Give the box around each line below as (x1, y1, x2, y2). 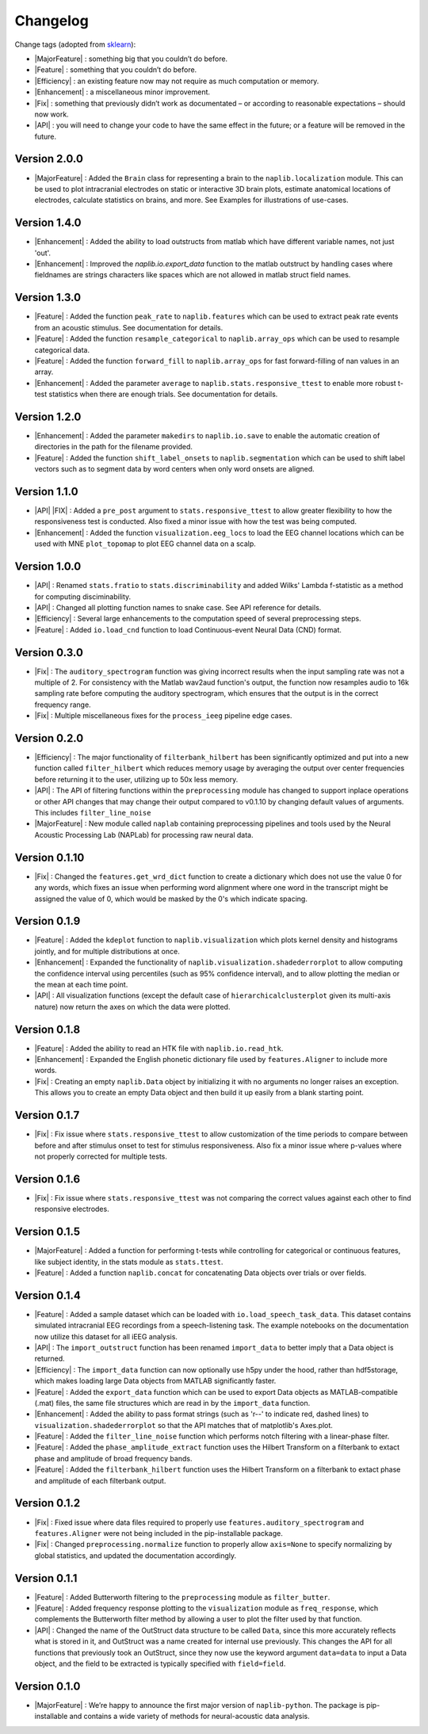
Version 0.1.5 (14, 1225, 81, 1239)
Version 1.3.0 (14, 291, 82, 304)
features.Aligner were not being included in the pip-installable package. (34, 1528, 283, 1537)
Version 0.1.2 (14, 1496, 81, 1510)
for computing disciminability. (34, 591, 132, 602)
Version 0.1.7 (14, 1109, 80, 1122)
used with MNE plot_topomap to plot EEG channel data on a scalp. (34, 539, 257, 548)
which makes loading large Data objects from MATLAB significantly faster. (34, 1376, 277, 1386)
